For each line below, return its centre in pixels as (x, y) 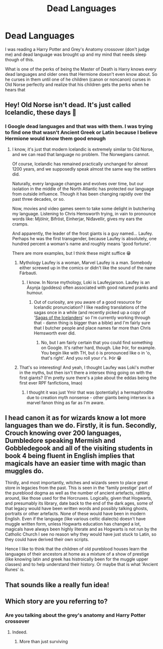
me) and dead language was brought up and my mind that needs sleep (76, 54)
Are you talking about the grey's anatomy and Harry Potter (75, 615)
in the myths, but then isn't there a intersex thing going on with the (86, 372)
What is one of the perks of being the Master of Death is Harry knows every (81, 69)
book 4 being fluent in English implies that (70, 456)
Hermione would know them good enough (55, 139)
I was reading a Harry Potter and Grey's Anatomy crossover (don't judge (77, 49)
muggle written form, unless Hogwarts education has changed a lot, (73, 524)
